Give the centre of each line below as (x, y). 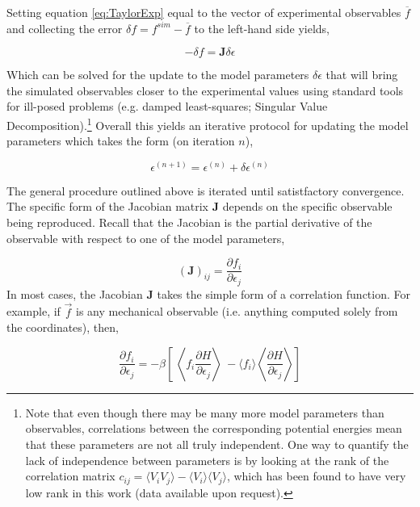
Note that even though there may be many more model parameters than (205, 412)
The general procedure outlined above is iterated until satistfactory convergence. (206, 190)
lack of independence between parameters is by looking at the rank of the (207, 460)
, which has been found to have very (316, 476)
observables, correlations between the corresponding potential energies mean (214, 428)
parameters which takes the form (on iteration (121, 141)
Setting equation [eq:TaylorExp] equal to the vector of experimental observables (204, 12)
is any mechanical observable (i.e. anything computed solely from (237, 311)
